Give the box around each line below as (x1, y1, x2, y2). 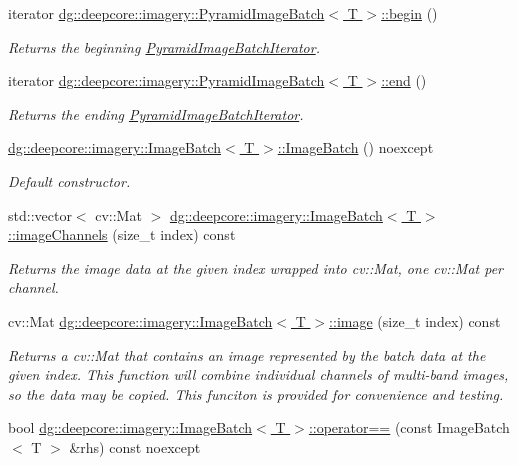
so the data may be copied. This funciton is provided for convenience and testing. (8, 383, 504, 404)
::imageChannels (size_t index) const (8, 224, 236, 245)
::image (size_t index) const (329, 310, 501, 331)
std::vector (8, 204, 72, 225)
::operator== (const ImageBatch (308, 417, 510, 438)
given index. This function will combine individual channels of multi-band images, (8, 364, 509, 385)
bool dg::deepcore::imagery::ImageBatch (8, 417, 253, 438)
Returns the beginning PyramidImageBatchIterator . (8, 36, 320, 57)
